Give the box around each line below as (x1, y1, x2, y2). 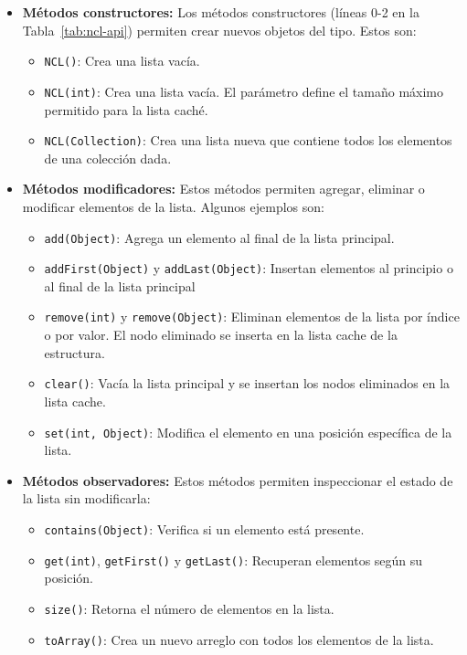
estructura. (44, 343, 105, 362)
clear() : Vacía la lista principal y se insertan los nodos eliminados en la (44, 374, 451, 393)
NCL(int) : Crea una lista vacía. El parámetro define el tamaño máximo (44, 81, 444, 100)
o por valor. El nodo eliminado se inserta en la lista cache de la (44, 325, 398, 344)
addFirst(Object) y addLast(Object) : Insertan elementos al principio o (44, 259, 453, 278)
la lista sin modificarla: (22, 489, 151, 508)
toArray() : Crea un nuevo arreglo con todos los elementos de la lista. (44, 629, 434, 649)
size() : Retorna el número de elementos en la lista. (44, 598, 334, 618)
